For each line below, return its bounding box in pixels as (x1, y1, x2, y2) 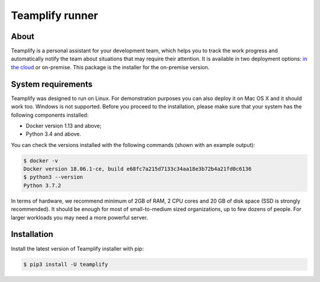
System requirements (11, 79, 93, 89)
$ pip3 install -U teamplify (23, 261, 108, 268)
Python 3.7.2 (23, 182, 62, 189)
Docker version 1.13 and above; (25, 122, 102, 129)
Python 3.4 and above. (25, 130, 81, 137)
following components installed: (11, 111, 89, 118)
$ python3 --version (23, 174, 83, 181)
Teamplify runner (11, 9, 98, 22)
